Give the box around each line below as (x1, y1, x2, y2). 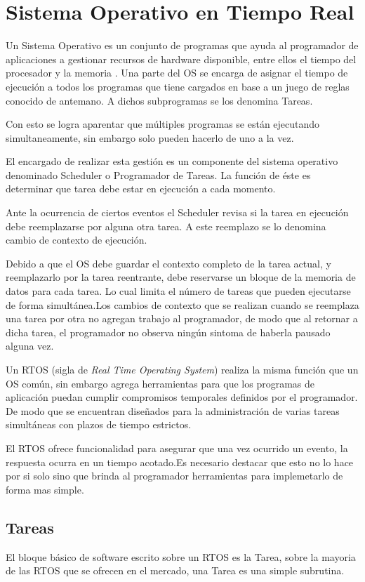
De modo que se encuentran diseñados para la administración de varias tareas (6, 403, 340, 418)
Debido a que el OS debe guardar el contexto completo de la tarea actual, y (6, 256, 331, 270)
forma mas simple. (6, 482, 84, 496)
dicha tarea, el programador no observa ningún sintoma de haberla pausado (6, 324, 331, 339)
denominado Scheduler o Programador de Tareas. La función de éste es (6, 167, 311, 182)
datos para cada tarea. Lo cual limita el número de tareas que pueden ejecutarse (6, 284, 351, 298)
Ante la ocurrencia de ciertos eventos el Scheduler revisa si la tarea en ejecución (6, 205, 349, 220)
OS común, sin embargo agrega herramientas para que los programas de (6, 376, 315, 390)
